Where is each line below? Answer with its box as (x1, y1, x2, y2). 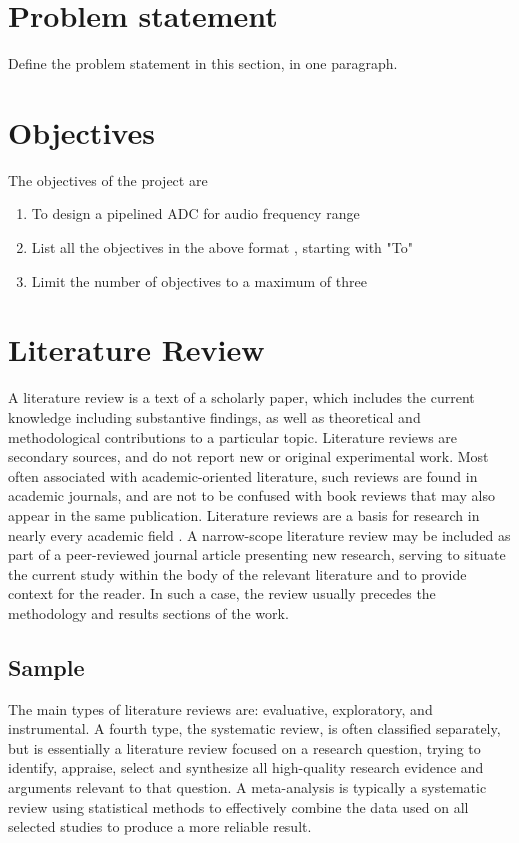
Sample (8, 651, 85, 682)
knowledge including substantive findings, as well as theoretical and (8, 406, 421, 427)
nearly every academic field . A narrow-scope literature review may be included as (8, 524, 511, 545)
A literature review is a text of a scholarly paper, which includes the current (8, 387, 475, 408)
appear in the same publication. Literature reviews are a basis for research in (8, 504, 480, 525)
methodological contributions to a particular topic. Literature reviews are (8, 426, 458, 447)
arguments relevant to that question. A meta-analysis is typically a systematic (8, 777, 487, 798)
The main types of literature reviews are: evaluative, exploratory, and (8, 698, 433, 719)
